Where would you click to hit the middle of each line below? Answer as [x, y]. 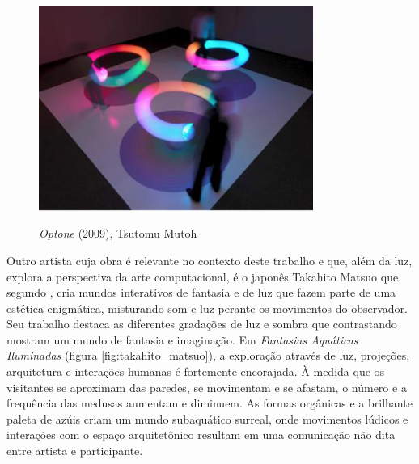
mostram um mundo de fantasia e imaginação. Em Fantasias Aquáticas [182, 339]
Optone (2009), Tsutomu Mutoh [118, 233]
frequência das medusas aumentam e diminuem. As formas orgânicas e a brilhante [209, 403]
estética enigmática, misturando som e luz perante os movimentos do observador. [207, 308]
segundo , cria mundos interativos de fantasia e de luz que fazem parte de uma [201, 292]
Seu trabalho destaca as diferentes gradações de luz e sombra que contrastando [202, 324]
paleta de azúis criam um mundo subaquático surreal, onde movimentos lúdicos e [207, 418]
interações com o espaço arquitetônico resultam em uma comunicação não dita [201, 434]
